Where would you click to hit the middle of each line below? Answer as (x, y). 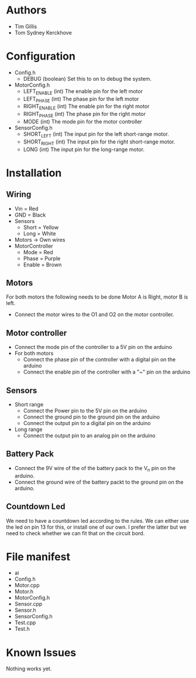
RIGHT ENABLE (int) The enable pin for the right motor (86, 107)
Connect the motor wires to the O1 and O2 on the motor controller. (94, 314)
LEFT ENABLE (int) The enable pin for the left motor (83, 92)
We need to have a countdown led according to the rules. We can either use (97, 521)
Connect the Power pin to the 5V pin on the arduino (85, 411)
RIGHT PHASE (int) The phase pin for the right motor (85, 115)
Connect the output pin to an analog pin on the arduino (89, 436)
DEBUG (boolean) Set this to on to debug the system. (87, 78)
